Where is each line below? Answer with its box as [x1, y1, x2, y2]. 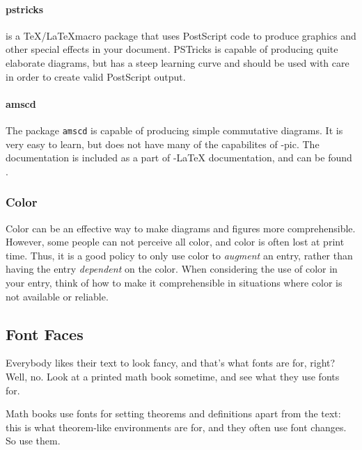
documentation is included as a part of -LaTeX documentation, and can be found [6, 150, 352, 165]
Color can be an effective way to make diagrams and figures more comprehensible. [6, 220, 356, 235]
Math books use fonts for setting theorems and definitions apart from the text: [6, 406, 341, 421]
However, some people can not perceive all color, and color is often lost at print [6, 234, 345, 249]
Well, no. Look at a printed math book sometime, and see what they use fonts [6, 369, 340, 383]
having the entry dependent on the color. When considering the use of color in [6, 262, 338, 276]
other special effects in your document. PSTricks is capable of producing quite [6, 42, 338, 56]
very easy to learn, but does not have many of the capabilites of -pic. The [6, 136, 320, 151]
